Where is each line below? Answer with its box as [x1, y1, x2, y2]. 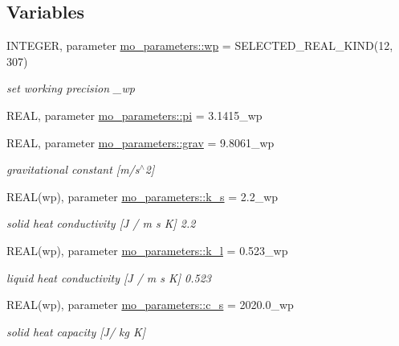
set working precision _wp [6, 80, 135, 97]
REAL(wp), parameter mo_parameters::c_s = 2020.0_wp [6, 296, 294, 313]
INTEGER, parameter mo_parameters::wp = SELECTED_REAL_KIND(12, [6, 37, 393, 54]
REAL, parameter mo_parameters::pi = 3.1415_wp [6, 106, 263, 123]
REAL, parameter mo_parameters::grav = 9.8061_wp [6, 134, 275, 150]
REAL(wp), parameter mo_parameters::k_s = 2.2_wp [6, 187, 279, 204]
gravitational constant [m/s [6, 161, 140, 178]
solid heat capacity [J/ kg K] [6, 323, 146, 340]
